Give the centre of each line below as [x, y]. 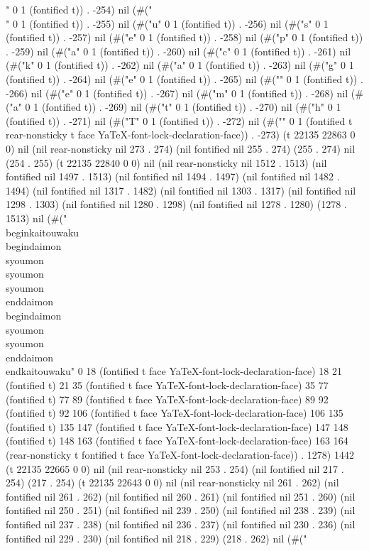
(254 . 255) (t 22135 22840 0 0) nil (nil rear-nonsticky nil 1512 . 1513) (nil [166, 162]
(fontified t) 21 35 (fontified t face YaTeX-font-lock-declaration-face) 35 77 [167, 385]
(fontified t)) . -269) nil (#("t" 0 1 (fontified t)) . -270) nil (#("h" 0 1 [191, 107]
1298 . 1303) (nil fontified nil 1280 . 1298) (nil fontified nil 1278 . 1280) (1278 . [176, 204]
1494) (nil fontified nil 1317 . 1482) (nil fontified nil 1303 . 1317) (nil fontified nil [181, 190]
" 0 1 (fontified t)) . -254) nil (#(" [79, 9]
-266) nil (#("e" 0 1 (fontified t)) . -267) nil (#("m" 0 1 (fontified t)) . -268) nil [177, 93]
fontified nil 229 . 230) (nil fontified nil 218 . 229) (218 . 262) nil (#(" [156, 538]
